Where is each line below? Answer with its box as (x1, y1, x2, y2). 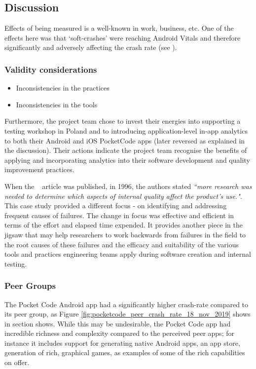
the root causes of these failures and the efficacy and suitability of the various (4, 239, 239, 249)
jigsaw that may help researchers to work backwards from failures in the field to (4, 229, 246, 239)
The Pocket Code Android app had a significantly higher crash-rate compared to (4, 299, 249, 309)
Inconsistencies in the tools (16, 99, 98, 109)
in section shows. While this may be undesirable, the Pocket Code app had (4, 318, 231, 328)
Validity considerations (4, 63, 97, 75)
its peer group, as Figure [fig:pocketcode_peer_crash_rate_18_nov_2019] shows (4, 309, 251, 319)
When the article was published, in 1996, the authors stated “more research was (4, 181, 252, 191)
